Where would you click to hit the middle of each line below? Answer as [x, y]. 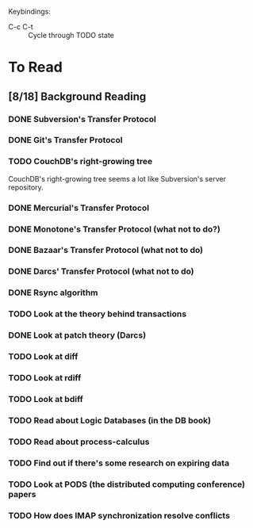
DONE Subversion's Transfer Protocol [82, 119]
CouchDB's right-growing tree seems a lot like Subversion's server [117, 178]
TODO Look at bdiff [46, 399]
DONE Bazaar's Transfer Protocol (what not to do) [106, 251]
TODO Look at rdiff [45, 378]
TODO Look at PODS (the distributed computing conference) [127, 484]
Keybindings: [30, 11]
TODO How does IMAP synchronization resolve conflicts [119, 515]
